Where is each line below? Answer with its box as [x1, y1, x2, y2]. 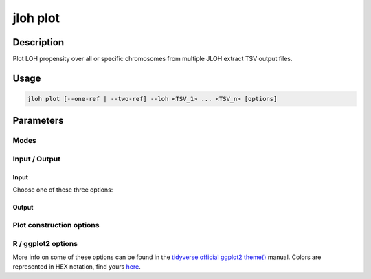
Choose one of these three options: [12, 186, 113, 194]
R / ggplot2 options [12, 238, 78, 248]
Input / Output [12, 155, 61, 164]
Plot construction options [12, 220, 100, 230]
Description [12, 36, 65, 48]
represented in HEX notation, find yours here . [12, 263, 141, 271]
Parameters [12, 115, 64, 126]
